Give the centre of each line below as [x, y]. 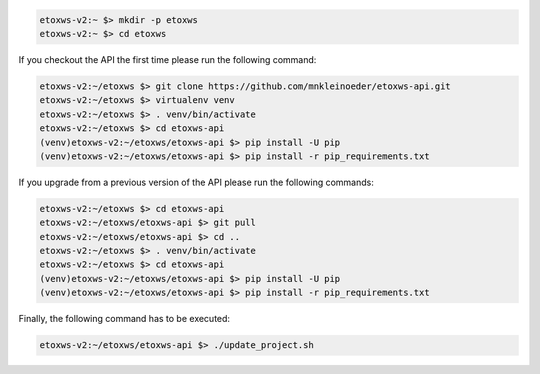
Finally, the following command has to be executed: [124, 319]
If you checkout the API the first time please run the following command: [167, 59]
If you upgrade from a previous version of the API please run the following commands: [196, 182]
